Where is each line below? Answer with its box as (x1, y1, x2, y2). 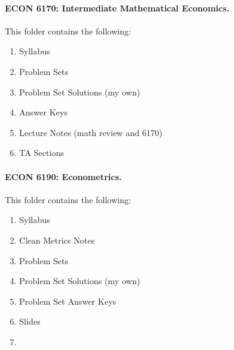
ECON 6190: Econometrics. (5, 170, 122, 183)
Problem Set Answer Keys (19, 294, 117, 307)
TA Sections (19, 146, 64, 159)
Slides (19, 315, 41, 328)
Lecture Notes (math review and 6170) (19, 126, 163, 138)
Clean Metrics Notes (19, 233, 95, 246)
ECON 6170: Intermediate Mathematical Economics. (5, 1, 230, 14)
